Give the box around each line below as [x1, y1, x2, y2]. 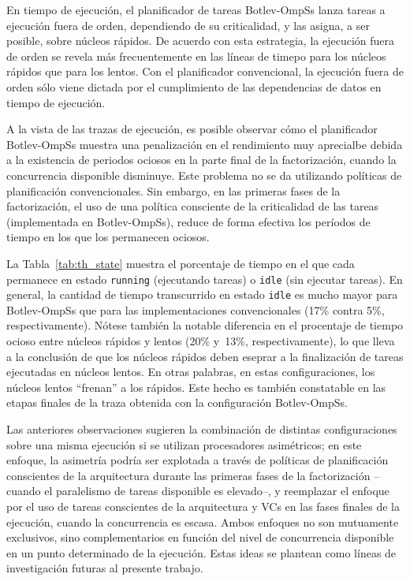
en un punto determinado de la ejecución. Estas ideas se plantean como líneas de [6, 544, 397, 561]
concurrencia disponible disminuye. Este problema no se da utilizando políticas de [6, 166, 402, 183]
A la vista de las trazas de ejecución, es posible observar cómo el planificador [6, 121, 378, 137]
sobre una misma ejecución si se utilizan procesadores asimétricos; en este [6, 436, 362, 453]
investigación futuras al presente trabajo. [6, 560, 203, 576]
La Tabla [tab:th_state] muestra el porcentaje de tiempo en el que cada [6, 255, 355, 271]
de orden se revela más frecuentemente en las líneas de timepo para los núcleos [6, 47, 386, 64]
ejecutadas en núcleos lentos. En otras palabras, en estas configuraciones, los [6, 363, 375, 380]
